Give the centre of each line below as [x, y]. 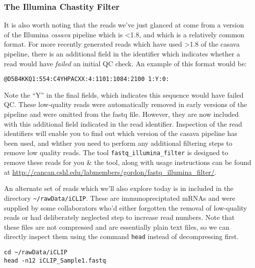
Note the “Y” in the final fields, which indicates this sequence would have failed [124, 94]
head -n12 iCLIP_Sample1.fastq [55, 260]
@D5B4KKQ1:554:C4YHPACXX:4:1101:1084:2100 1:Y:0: [87, 79]
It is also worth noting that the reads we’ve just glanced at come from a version [124, 25]
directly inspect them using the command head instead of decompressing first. [121, 236]
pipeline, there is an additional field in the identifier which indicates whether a [122, 54]
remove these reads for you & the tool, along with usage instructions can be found [128, 162]
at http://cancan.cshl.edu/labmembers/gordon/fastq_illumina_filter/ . [110, 172]
